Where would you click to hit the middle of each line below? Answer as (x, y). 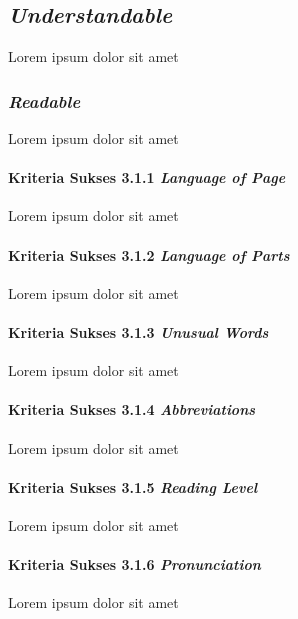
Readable (44, 100)
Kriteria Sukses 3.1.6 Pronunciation (134, 564)
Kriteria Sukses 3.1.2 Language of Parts (149, 254)
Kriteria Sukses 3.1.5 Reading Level (133, 486)
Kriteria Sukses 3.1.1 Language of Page (147, 177)
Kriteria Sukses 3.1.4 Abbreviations (132, 409)
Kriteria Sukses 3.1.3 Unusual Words (138, 331)
